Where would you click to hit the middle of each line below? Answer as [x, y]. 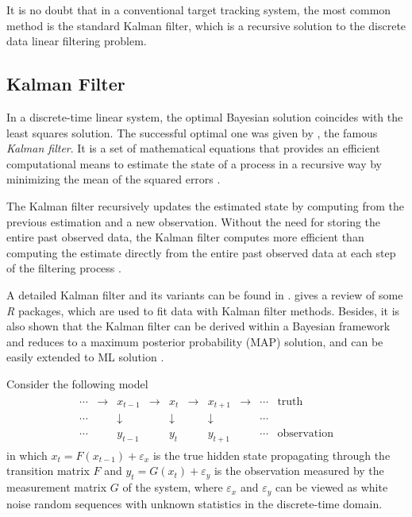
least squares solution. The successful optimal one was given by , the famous [192, 132]
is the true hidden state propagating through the [271, 455]
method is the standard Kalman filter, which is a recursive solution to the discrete [206, 25]
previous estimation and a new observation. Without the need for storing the [194, 221]
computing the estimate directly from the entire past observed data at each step [201, 252]
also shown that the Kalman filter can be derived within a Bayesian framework [198, 326]
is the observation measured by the [299, 471]
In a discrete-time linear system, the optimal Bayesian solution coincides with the [205, 116]
